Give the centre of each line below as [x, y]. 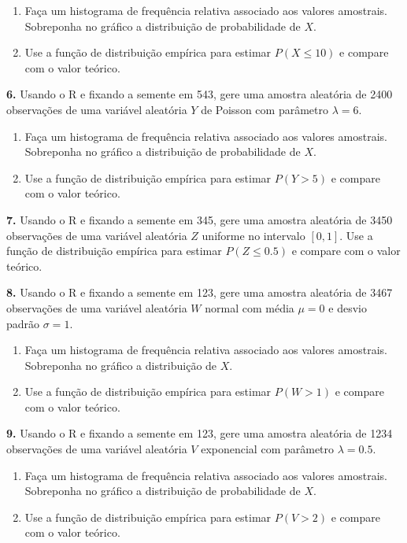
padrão [23, 323]
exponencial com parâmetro [268, 449]
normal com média [250, 307]
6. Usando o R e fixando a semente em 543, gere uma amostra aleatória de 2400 [200, 94]
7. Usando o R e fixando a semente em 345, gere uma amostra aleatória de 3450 [200, 219]
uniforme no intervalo [253, 235]
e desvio [348, 307]
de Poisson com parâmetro [265, 109]
